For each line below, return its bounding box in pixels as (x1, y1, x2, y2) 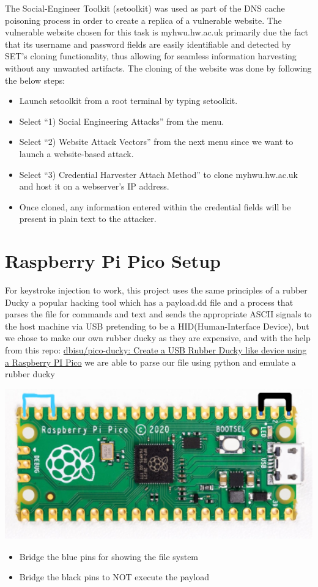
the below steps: (5, 73, 65, 86)
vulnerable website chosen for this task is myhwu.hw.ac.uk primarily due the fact (5, 26, 308, 39)
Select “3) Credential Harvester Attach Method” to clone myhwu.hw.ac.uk (19, 168, 298, 180)
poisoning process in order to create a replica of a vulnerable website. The (5, 13, 282, 26)
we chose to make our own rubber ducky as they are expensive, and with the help (5, 331, 311, 344)
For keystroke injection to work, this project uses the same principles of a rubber (5, 284, 308, 297)
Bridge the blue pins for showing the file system (19, 550, 199, 563)
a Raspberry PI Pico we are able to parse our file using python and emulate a (5, 355, 296, 368)
